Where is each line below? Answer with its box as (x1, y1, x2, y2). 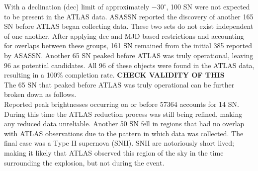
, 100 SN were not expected (166, 1, 250, 11)
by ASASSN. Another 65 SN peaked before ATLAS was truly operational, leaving (4, 50, 254, 60)
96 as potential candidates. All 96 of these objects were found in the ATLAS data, (4, 60, 255, 70)
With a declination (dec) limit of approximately (4, 1, 150, 11)
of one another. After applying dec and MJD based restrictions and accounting (4, 30, 244, 41)
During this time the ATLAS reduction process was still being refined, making (4, 108, 243, 119)
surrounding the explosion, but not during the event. (4, 157, 165, 168)
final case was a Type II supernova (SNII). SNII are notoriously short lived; (4, 138, 234, 148)
